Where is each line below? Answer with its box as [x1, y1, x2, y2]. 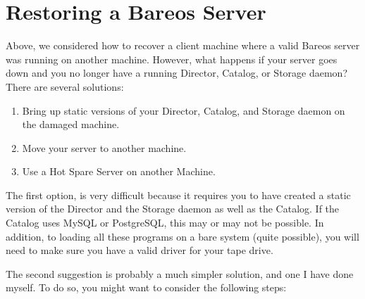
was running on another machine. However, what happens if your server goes [6, 51, 338, 66]
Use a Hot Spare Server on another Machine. [22, 164, 216, 179]
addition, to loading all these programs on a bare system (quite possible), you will [6, 229, 359, 243]
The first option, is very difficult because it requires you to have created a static [6, 187, 351, 202]
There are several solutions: [6, 79, 124, 94]
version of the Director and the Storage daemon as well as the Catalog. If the [6, 201, 340, 216]
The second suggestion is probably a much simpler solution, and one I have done [6, 266, 354, 281]
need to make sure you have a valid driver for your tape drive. [6, 243, 273, 257]
